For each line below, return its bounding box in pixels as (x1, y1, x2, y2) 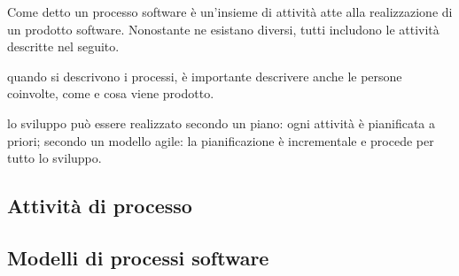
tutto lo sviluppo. (7, 149, 102, 167)
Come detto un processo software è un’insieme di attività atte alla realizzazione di (7, 3, 453, 20)
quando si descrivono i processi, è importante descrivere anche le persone (7, 66, 402, 85)
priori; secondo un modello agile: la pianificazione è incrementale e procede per (7, 131, 434, 149)
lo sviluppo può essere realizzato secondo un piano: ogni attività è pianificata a (7, 113, 436, 132)
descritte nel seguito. (7, 37, 120, 56)
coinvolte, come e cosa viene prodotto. (7, 84, 214, 103)
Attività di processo (7, 192, 192, 219)
